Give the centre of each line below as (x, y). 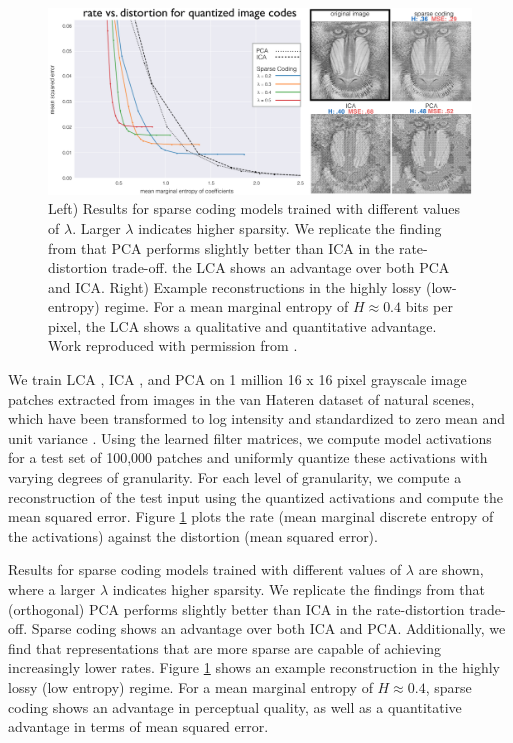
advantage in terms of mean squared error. (138, 726)
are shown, (451, 569)
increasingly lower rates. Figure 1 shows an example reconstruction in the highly (254, 667)
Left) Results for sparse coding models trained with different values (254, 208)
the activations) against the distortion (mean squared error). (193, 535)
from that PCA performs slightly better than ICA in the (221, 247)
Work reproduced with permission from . (173, 345)
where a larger (52, 589)
